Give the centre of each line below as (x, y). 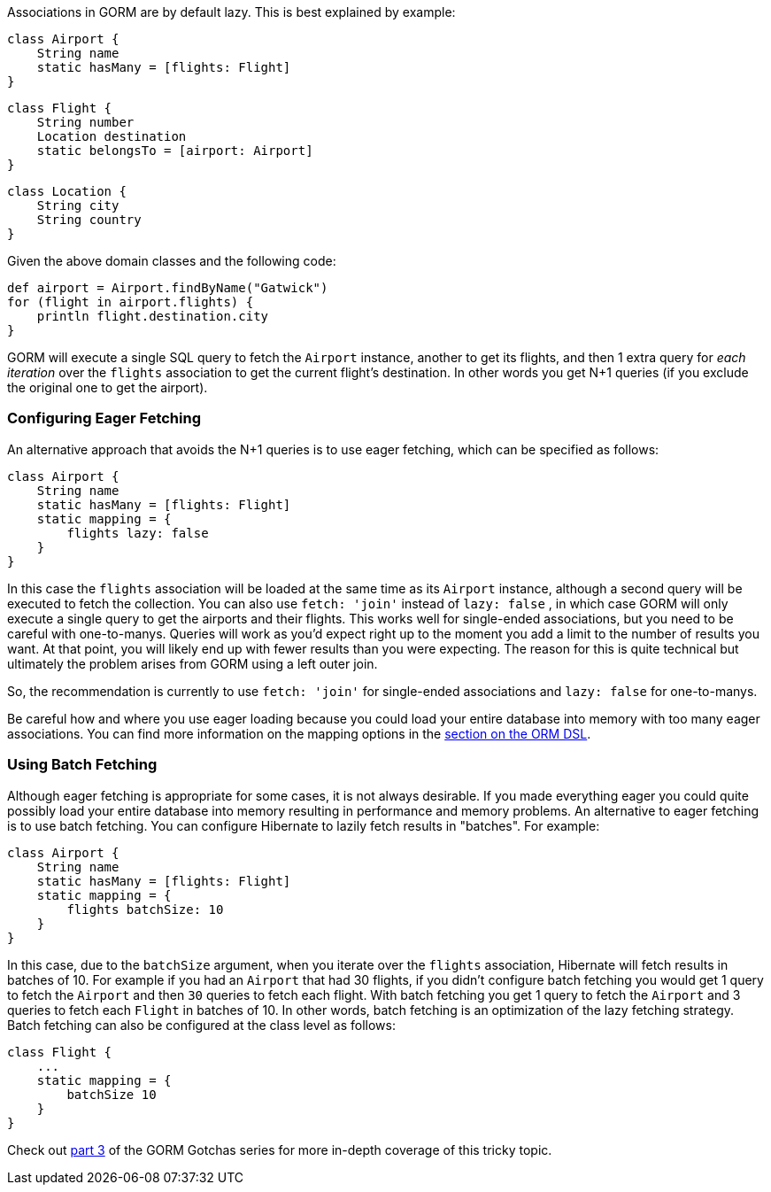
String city (78, 205)
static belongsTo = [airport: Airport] (175, 151)
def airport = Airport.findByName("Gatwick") (168, 288)
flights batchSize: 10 (145, 909)
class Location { (67, 191)
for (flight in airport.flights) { (131, 302)
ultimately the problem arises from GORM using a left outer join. (193, 663)
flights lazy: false (138, 533)
